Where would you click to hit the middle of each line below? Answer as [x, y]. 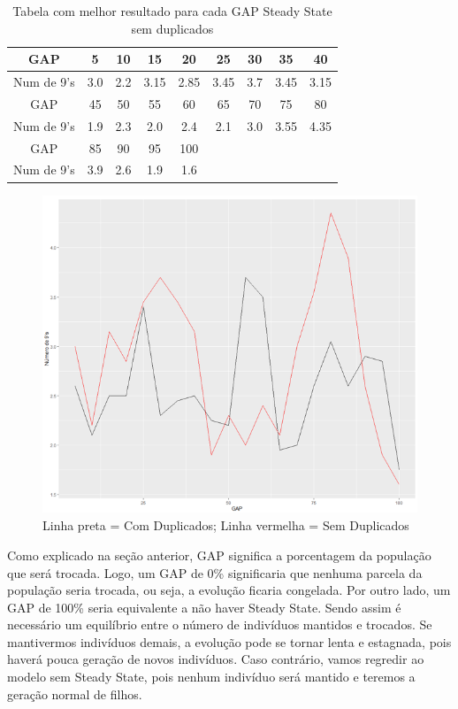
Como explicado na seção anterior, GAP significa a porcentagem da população [219, 555]
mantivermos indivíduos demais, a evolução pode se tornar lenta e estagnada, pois [229, 641]
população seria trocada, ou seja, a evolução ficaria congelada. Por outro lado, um [229, 590]
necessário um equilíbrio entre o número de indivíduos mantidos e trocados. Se [220, 624]
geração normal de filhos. [75, 694]
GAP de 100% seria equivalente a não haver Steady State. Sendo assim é [204, 607]
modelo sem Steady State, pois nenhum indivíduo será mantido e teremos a [211, 677]
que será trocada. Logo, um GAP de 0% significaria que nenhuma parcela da [215, 572]
